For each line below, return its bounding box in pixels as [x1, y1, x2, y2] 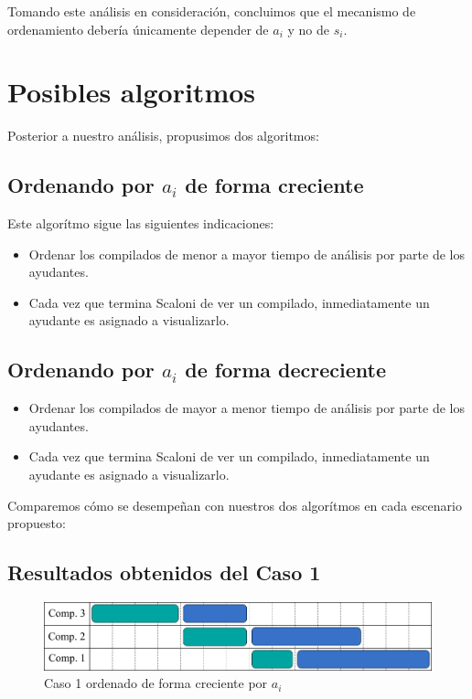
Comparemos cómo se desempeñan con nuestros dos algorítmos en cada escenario [7, 495, 462, 514]
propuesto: [7, 514, 66, 533]
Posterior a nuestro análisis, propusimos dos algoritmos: [7, 126, 319, 145]
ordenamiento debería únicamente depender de [7, 19, 269, 38]
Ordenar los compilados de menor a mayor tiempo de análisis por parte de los [28, 244, 466, 263]
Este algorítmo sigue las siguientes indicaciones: [7, 214, 274, 233]
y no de [287, 19, 329, 38]
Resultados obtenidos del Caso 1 [7, 558, 321, 587]
